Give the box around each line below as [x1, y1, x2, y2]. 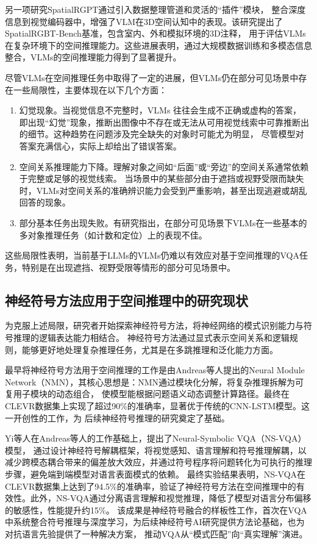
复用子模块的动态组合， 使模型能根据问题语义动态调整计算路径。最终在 [5, 387, 290, 400]
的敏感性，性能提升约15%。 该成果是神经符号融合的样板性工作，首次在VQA [5, 503, 307, 516]
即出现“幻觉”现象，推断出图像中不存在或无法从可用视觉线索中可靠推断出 [19, 115, 310, 128]
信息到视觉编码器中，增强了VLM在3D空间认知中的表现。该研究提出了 [5, 15, 283, 27]
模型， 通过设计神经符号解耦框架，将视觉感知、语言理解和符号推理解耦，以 [5, 443, 307, 456]
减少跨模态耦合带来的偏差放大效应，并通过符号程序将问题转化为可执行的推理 [5, 456, 312, 468]
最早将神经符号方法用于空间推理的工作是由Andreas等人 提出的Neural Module [5, 363, 305, 376]
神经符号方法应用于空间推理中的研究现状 [5, 290, 248, 309]
